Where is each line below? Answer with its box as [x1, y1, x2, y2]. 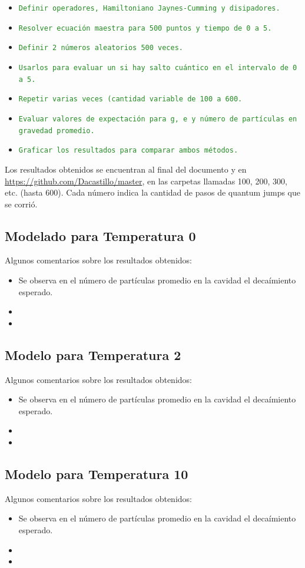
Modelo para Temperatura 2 [5, 345, 181, 364]
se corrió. [5, 197, 38, 210]
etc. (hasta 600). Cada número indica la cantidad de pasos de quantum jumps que [5, 186, 301, 199]
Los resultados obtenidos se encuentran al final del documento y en [5, 163, 247, 175]
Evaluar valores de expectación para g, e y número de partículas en [18, 114, 297, 123]
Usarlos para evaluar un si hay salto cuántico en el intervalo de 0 [18, 63, 297, 72]
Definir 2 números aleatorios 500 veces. [18, 44, 183, 52]
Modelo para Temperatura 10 [5, 465, 188, 483]
